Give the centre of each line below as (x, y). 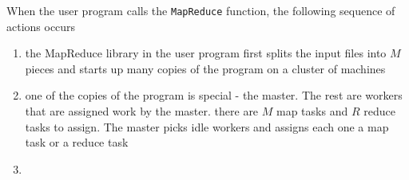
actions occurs (41, 26)
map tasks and (312, 111)
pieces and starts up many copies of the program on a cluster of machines (205, 68)
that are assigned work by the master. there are (142, 111)
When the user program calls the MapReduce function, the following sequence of (201, 10)
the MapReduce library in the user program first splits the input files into (206, 53)
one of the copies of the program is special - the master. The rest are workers (214, 95)
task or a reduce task (77, 142)
